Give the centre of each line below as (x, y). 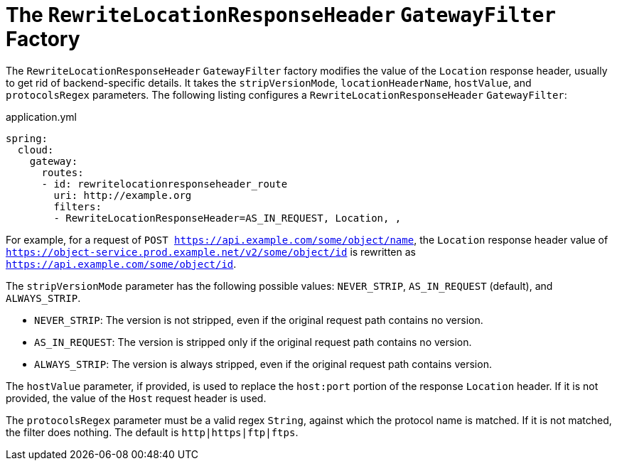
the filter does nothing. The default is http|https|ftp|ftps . (152, 432)
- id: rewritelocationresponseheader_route (165, 184)
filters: (77, 206)
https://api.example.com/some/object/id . (121, 264)
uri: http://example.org (123, 195)
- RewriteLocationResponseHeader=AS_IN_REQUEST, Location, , (227, 218)
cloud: (36, 150)
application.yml (41, 116)
